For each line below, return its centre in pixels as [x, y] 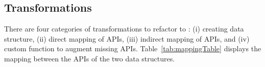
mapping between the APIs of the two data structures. [90, 58]
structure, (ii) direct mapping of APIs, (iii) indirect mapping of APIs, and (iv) [127, 38]
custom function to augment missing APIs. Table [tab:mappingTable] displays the [133, 48]
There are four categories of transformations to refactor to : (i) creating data [124, 29]
